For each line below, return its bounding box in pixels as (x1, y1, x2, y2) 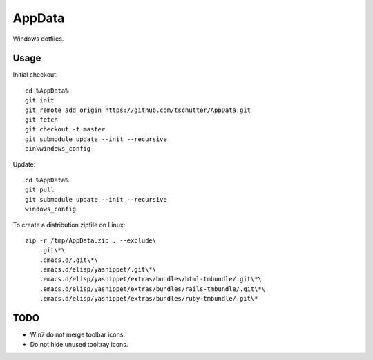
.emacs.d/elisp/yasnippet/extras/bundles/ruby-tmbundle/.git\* (39, 294, 258, 303)
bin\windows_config (25, 145, 91, 153)
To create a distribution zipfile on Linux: (12, 220, 126, 229)
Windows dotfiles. (12, 35, 64, 43)
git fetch (25, 116, 58, 124)
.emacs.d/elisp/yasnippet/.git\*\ (39, 266, 157, 274)
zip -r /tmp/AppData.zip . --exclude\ (25, 236, 157, 245)
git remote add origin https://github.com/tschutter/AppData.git (25, 106, 251, 114)
